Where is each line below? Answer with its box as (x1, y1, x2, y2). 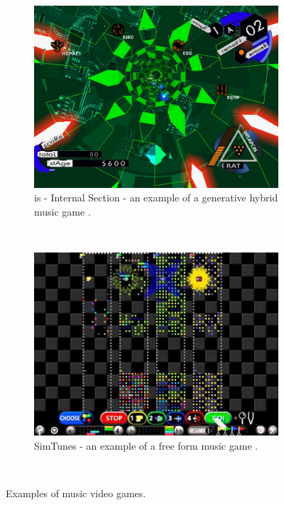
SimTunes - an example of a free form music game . (34, 438, 258, 453)
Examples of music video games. (6, 485, 146, 500)
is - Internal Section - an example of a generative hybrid (34, 190, 278, 205)
